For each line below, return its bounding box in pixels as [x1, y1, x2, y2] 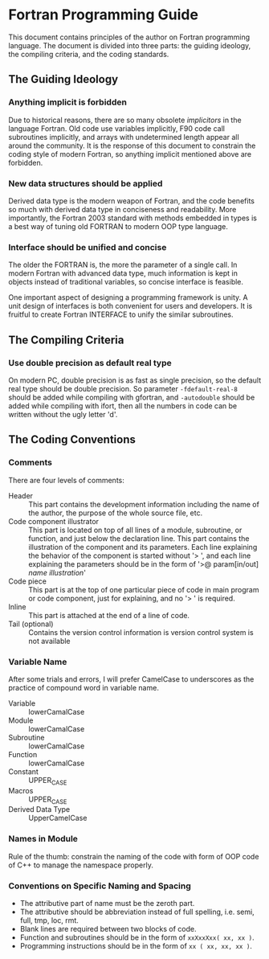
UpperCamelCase [28, 814, 88, 823]
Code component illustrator [8, 516, 99, 526]
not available [28, 636, 71, 645]
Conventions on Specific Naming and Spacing [8, 880, 191, 891]
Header [8, 490, 34, 500]
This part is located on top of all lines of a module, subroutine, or [28, 525, 243, 535]
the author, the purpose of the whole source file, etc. [28, 508, 203, 518]
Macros [8, 785, 34, 795]
